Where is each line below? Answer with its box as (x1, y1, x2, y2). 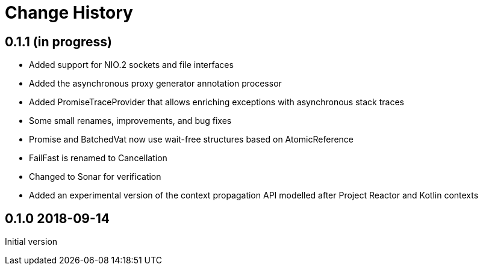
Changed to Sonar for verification (29, 171, 161, 182)
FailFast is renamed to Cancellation (29, 153, 167, 164)
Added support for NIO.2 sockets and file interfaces (29, 60, 234, 70)
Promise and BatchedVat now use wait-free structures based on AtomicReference (29, 134, 354, 145)
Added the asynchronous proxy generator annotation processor (29, 78, 282, 89)
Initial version (5, 236, 58, 247)
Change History (5, 2, 133, 23)
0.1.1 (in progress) (5, 34, 112, 49)
